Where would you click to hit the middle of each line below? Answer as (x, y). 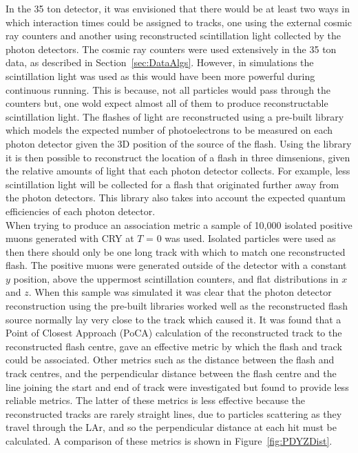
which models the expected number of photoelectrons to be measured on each (169, 130)
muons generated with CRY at (70, 238)
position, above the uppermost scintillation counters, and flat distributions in (176, 278)
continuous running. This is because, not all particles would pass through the (168, 89)
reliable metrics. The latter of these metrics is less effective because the (155, 400)
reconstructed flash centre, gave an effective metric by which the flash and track (174, 346)
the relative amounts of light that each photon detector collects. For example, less (178, 171)
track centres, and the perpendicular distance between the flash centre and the (171, 373)
